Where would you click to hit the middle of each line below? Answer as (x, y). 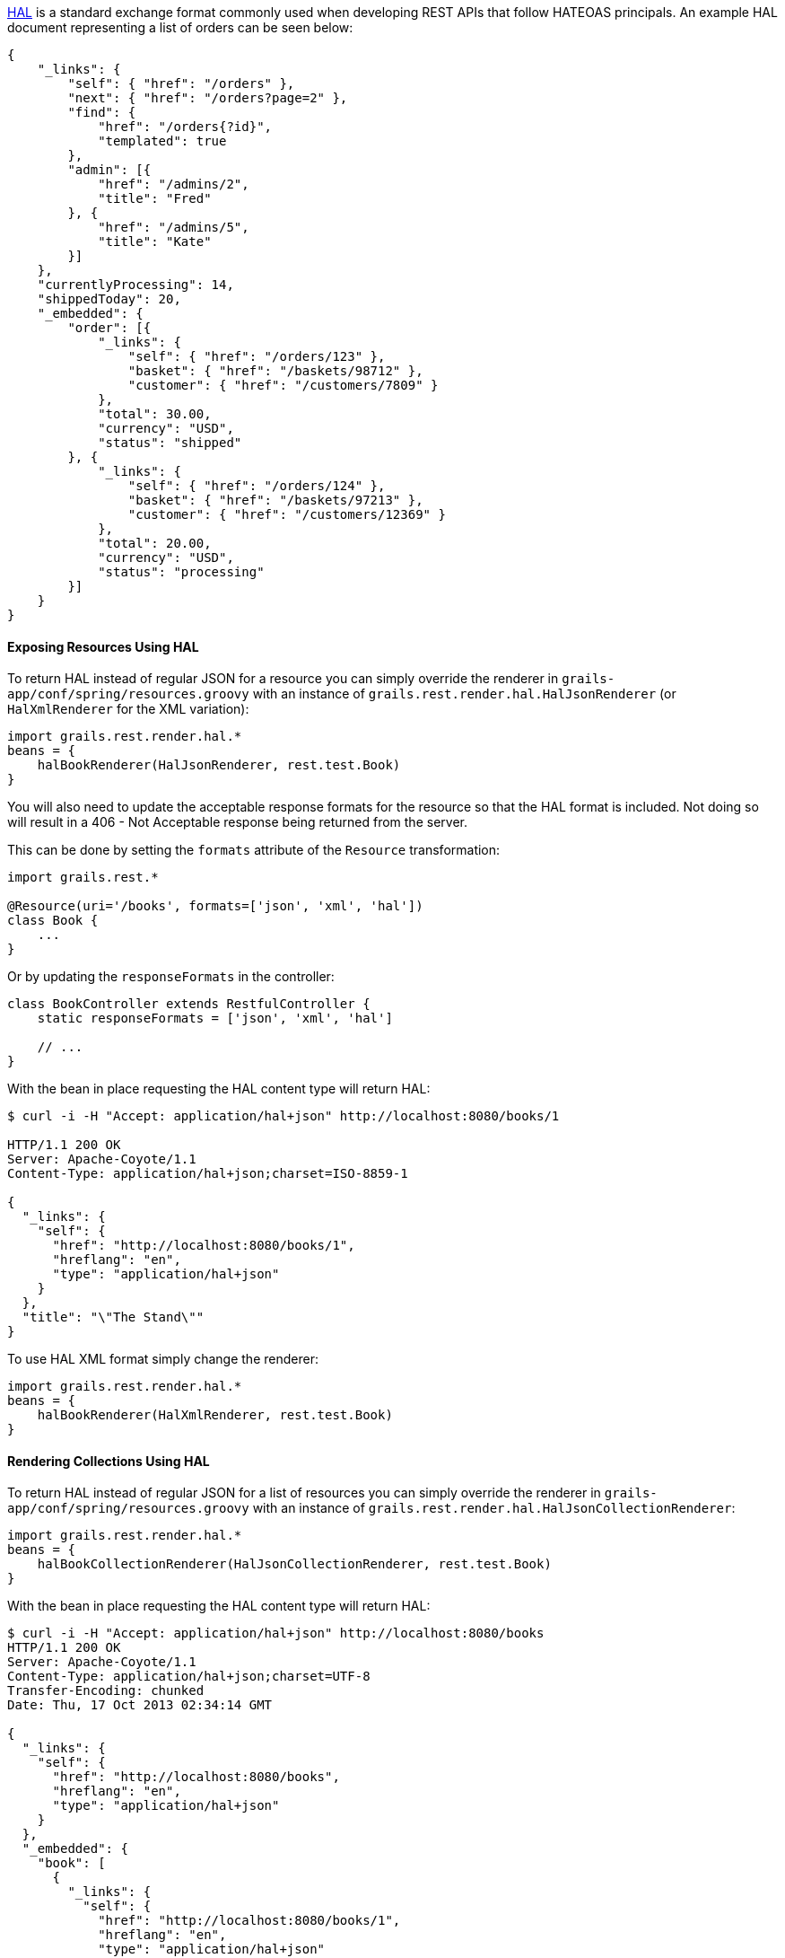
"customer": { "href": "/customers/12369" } (287, 514)
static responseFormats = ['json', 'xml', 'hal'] (215, 1019)
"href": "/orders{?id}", (185, 127)
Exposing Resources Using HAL (103, 646)
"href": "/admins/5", (174, 227)
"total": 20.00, (155, 543)
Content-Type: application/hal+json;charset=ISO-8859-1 (208, 1174)
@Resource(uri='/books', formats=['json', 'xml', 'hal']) (215, 906)
